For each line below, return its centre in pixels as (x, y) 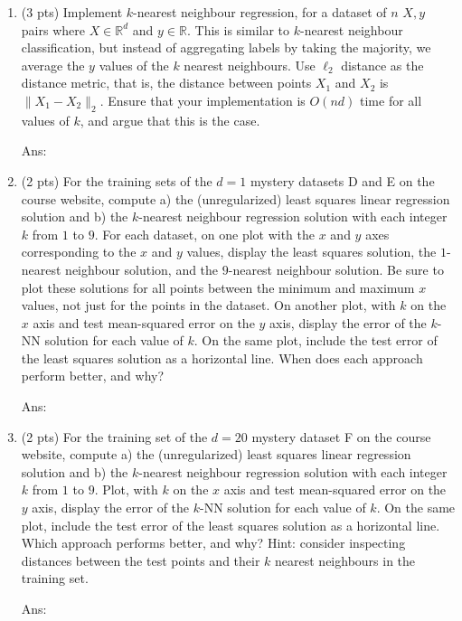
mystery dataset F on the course (341, 436)
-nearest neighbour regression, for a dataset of (260, 12)
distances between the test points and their (141, 560)
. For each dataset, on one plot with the (205, 234)
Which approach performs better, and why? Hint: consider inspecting (213, 543)
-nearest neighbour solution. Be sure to (336, 269)
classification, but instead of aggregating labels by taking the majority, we (226, 47)
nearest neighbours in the (345, 560)
